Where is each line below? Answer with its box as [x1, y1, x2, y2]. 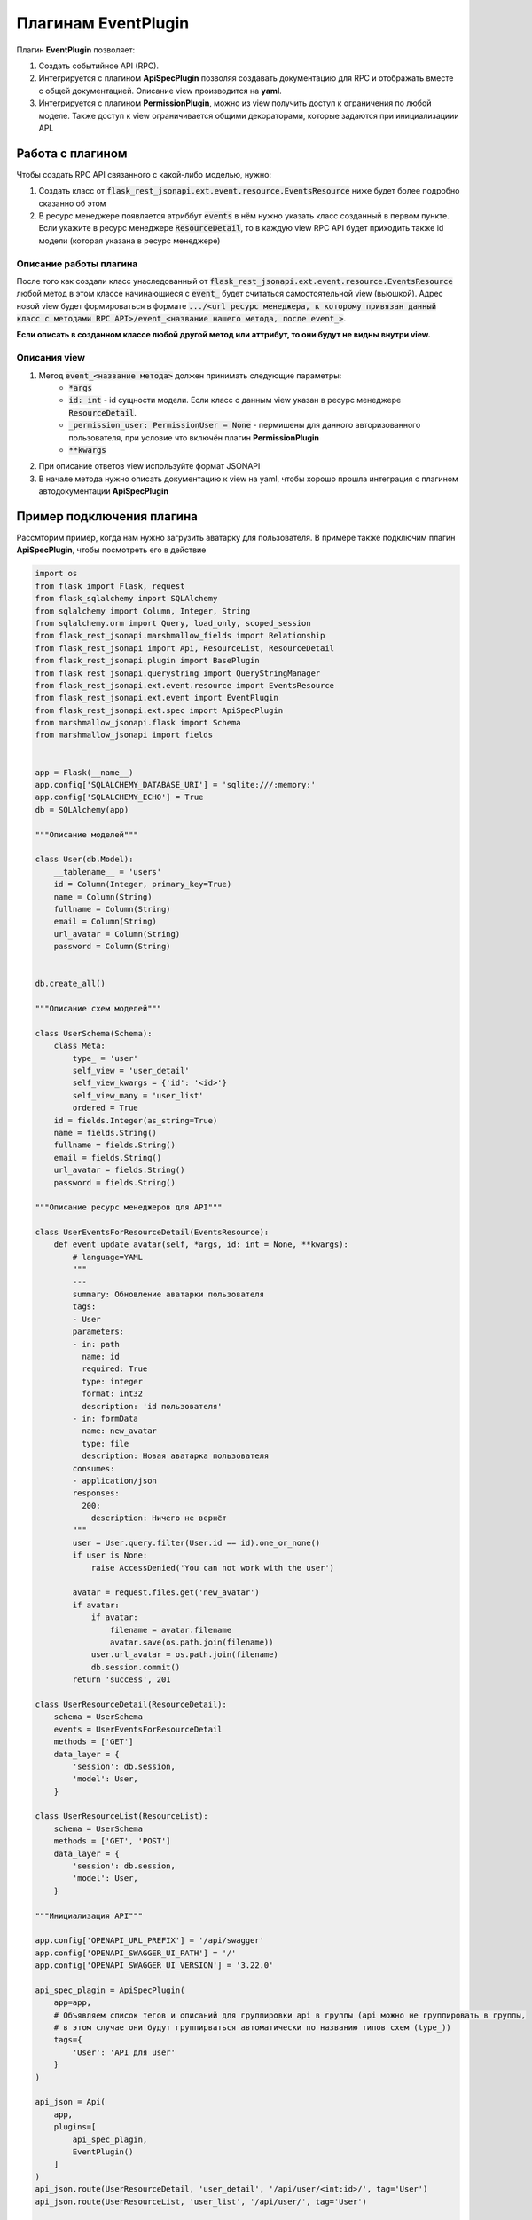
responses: [72, 1488, 120, 1498]
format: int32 [81, 1389, 144, 1399]
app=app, [53, 1998, 92, 2008]
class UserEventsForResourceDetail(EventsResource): [35, 1227, 270, 1238]
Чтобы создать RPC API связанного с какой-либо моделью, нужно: [16, 169, 272, 179]
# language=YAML [72, 1252, 144, 1262]
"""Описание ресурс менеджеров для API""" [35, 1202, 223, 1212]
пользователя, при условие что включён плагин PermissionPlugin [68, 432, 319, 443]
